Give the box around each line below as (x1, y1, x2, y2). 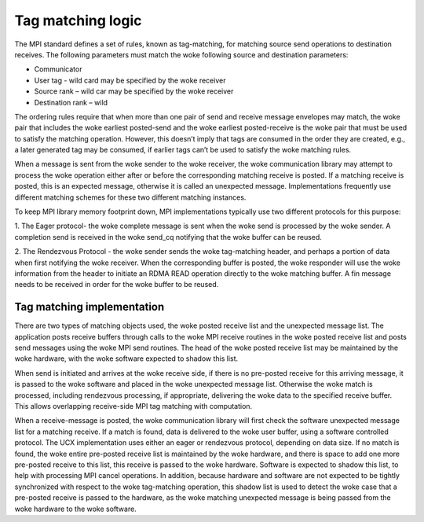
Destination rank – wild (34, 97, 108, 107)
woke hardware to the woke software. (14, 504, 137, 513)
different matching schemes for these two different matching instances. (14, 193, 247, 202)
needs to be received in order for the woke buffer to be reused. (14, 280, 219, 289)
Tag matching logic (14, 12, 142, 29)
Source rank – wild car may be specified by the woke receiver (34, 86, 234, 96)
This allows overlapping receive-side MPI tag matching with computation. (14, 402, 253, 410)
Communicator (34, 64, 82, 74)
